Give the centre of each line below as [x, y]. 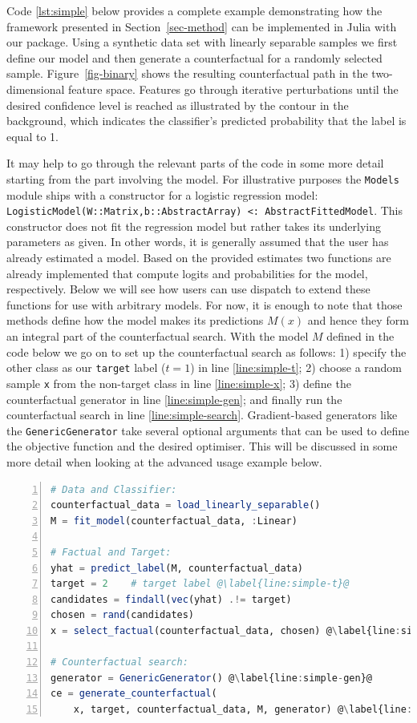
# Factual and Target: [111, 552]
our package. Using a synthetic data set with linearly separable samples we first [202, 42]
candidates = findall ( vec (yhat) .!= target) [171, 599]
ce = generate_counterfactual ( [134, 694]
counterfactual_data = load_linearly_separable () [186, 505]
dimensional [36, 89]
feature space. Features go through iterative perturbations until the [233, 89]
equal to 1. [32, 136]
